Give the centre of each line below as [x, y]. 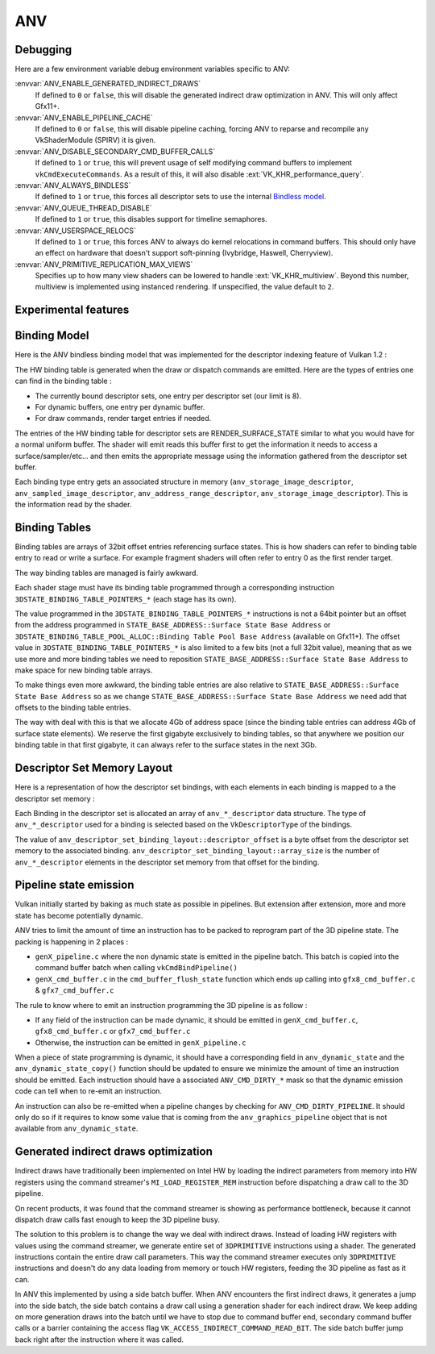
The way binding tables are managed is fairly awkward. [107, 573]
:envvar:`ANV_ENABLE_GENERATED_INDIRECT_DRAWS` [108, 84]
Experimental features [72, 310]
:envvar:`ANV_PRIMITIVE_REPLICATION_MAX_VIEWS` [104, 264]
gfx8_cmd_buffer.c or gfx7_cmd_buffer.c [113, 1031]
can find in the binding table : [63, 381]
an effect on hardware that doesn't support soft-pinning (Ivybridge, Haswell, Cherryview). [184, 253]
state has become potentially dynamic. [79, 915]
